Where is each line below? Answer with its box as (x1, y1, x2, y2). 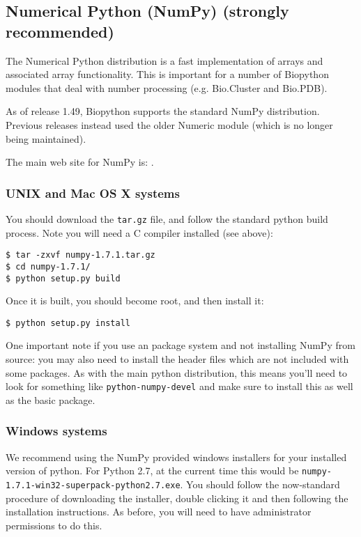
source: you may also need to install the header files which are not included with (6, 352, 349, 366)
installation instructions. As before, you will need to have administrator (6, 504, 312, 519)
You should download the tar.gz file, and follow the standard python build (6, 211, 328, 226)
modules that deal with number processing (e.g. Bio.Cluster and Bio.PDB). (6, 80, 328, 95)
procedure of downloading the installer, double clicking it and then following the (6, 490, 348, 505)
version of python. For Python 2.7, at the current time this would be (6, 463, 299, 478)
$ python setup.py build (6, 273, 121, 283)
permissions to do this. (6, 517, 102, 532)
